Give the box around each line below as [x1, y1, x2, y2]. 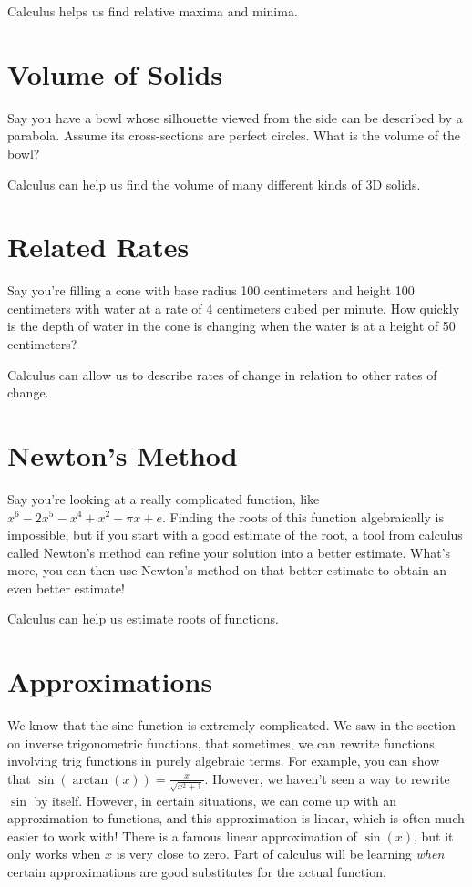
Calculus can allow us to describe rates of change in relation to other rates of [7, 365, 437, 384]
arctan [72, 773, 108, 787]
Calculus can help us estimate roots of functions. [7, 609, 279, 628]
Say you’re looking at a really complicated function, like [7, 489, 320, 508]
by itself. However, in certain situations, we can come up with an [34, 790, 396, 810]
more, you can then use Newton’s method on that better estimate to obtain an [7, 561, 447, 580]
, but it [413, 826, 454, 845]
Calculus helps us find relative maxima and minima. [7, 2, 298, 20]
